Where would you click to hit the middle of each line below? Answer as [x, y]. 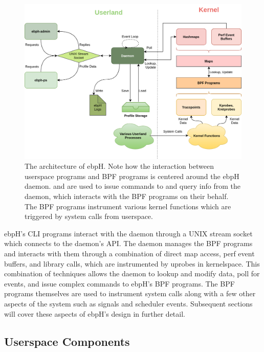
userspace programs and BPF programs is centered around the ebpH [132, 176]
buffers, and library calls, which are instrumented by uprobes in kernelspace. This [132, 263]
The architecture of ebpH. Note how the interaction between [119, 166]
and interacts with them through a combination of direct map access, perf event [129, 254]
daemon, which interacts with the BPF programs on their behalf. [127, 196]
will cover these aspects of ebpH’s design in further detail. [95, 313]
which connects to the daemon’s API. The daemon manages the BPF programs [128, 243]
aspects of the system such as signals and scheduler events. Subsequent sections [128, 303]
